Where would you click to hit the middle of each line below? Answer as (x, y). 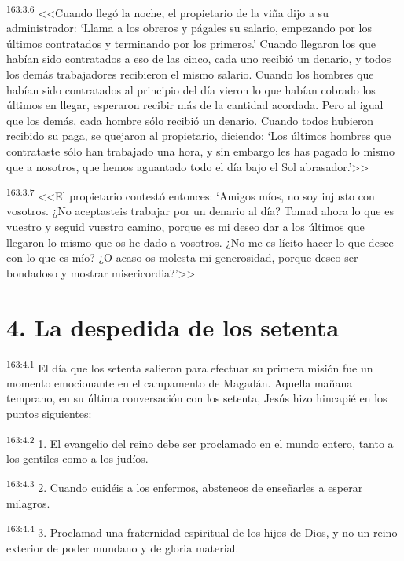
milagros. (28, 502)
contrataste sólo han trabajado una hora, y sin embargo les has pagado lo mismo (201, 151)
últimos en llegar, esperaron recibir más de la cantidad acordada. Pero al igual (195, 105)
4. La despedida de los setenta (173, 326)
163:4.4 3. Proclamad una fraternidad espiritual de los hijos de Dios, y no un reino (202, 531)
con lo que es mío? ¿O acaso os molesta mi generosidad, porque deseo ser (182, 257)
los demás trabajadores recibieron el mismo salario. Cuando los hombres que (190, 74)
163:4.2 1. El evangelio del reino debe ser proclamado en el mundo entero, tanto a (200, 442)
